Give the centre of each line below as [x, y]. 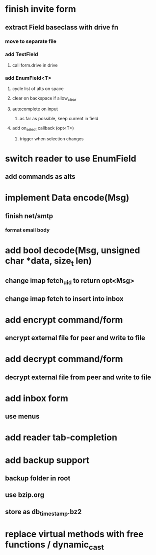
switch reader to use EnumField [71, 158]
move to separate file [31, 41]
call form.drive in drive [35, 65]
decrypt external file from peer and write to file [78, 377]
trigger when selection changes [52, 138]
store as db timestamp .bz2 [43, 512]
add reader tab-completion [61, 438]
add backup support [47, 460]
